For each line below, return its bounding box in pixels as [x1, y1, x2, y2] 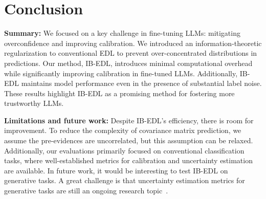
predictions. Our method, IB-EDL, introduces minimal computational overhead [4, 57, 253, 68]
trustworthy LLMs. [4, 98, 64, 108]
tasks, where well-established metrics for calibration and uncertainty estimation [4, 155, 253, 166]
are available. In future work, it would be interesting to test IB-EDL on [4, 165, 228, 175]
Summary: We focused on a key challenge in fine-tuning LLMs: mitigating [4, 28, 240, 38]
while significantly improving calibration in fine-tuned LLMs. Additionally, [4, 68, 238, 78]
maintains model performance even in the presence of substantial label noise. [21, 78, 262, 89]
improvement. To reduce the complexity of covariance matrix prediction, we [4, 125, 241, 136]
